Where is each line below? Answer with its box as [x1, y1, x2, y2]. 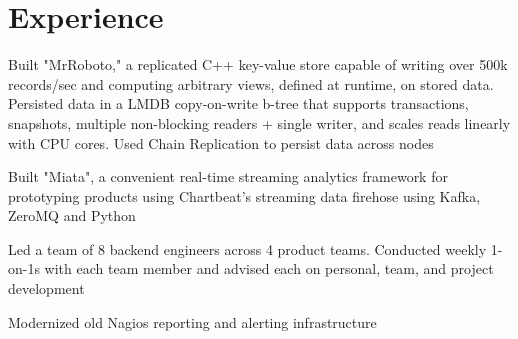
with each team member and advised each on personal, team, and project [44, 258, 494, 279]
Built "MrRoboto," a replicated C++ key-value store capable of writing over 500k [8, 54, 508, 75]
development [8, 278, 85, 299]
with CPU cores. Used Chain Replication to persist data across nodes [8, 132, 434, 153]
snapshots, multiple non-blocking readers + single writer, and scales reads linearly [8, 112, 511, 133]
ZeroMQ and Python [8, 205, 136, 226]
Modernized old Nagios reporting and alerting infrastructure [8, 311, 377, 332]
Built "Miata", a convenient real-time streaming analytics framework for [8, 166, 448, 187]
